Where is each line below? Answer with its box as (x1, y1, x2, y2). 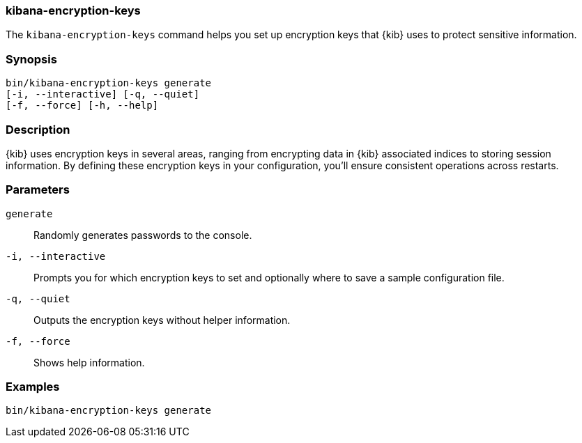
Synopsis (6, 52, 57, 66)
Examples (6, 380, 60, 394)
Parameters (6, 182, 70, 197)
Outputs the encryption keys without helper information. (33, 313, 291, 326)
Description (6, 122, 70, 137)
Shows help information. (33, 356, 145, 368)
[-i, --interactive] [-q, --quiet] (6, 88, 200, 100)
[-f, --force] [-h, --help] (6, 100, 159, 111)
